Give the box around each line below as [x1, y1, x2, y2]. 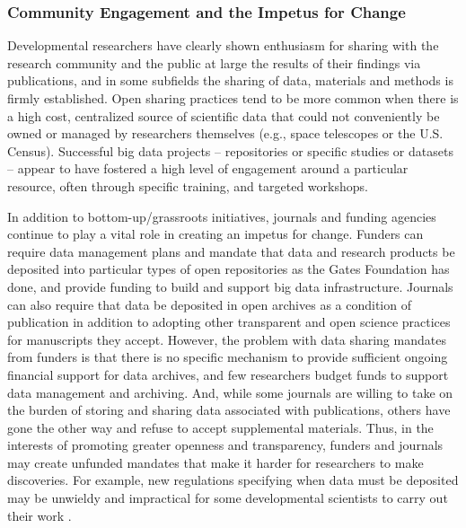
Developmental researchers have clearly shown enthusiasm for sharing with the [7, 36, 439, 55]
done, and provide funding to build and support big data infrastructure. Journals [7, 277, 453, 295]
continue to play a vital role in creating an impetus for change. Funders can [7, 224, 424, 243]
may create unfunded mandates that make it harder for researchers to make [7, 453, 424, 471]
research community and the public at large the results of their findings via [7, 53, 421, 72]
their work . [7, 506, 72, 524]
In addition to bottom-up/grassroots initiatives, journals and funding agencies [7, 207, 436, 225]
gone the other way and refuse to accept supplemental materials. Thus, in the [7, 418, 434, 436]
